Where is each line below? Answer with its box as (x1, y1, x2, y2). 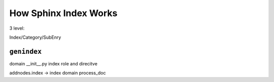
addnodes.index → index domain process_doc (9, 70, 106, 76)
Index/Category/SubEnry (9, 34, 61, 40)
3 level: (9, 25, 25, 31)
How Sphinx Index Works (9, 8, 118, 19)
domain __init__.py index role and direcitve (9, 60, 97, 66)
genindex (9, 47, 42, 55)
